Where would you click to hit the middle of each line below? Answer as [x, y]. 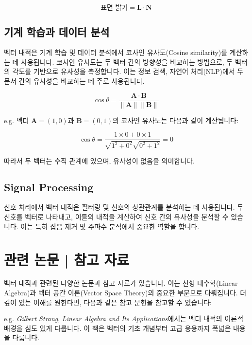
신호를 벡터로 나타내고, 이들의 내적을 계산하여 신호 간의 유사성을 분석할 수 [116, 217]
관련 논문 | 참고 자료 [67, 260]
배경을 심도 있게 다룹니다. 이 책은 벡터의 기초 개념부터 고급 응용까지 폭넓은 [118, 328]
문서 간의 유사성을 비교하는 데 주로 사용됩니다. [74, 81]
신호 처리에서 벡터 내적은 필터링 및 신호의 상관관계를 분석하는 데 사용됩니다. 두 [124, 207]
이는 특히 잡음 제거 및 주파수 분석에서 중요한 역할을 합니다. [110, 226]
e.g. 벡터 [17, 120]
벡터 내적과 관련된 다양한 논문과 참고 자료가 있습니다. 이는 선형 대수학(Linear [121, 283]
